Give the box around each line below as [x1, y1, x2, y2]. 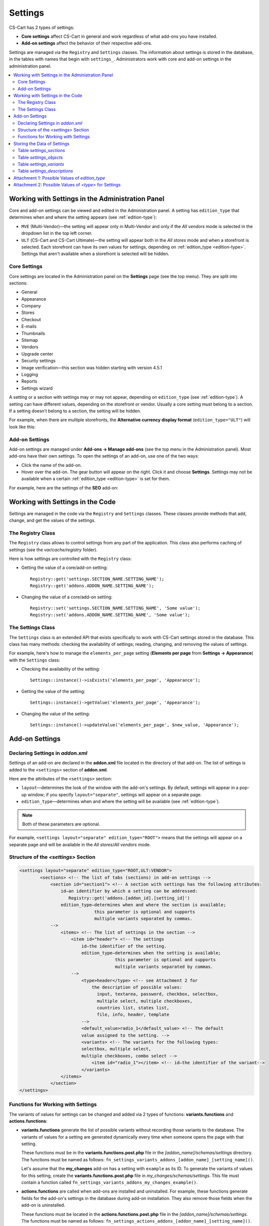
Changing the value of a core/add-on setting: [21, 594, 113, 600]
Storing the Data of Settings [13, 140, 70, 147]
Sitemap [21, 337, 38, 343]
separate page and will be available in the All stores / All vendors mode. [9, 842, 151, 847]
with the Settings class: [9, 657, 61, 663]
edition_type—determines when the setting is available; [81, 950, 221, 956]
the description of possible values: [91, 984, 182, 990]
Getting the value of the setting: [21, 688, 85, 694]
